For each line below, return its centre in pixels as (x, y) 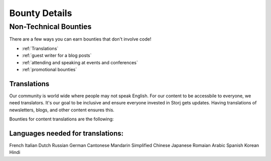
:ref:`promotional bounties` (49, 69)
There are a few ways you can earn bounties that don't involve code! (80, 39)
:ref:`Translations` (40, 48)
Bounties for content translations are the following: (61, 119)
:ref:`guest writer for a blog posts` (57, 56)
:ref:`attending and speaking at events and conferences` (80, 62)
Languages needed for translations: (66, 133)
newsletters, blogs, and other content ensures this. (62, 110)
